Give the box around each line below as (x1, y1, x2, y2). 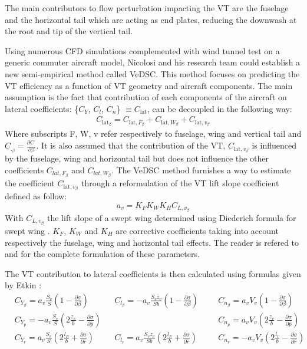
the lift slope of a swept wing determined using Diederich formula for (47, 211, 296, 223)
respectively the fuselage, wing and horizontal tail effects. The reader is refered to (5, 236, 299, 248)
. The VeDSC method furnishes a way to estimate (111, 163, 291, 176)
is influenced (252, 139, 296, 152)
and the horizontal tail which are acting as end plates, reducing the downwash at (5, 13, 297, 25)
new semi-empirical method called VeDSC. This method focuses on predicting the (5, 67, 300, 80)
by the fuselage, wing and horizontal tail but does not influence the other (5, 152, 269, 164)
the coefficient (5, 177, 55, 189)
